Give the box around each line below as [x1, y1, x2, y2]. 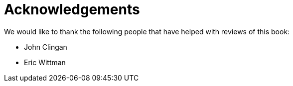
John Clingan [24, 42, 67, 51]
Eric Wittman [24, 58, 66, 67]
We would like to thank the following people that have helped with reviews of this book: [4, 27, 290, 36]
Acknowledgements [4, 1, 140, 18]
